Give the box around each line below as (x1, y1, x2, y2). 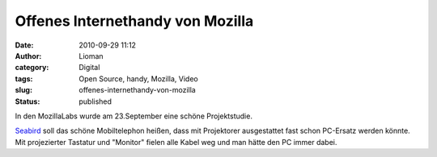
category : (15, 63, 49, 72)
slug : (15, 85, 32, 95)
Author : (15, 51, 42, 60)
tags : (15, 73, 33, 84)
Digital (78, 63, 100, 72)
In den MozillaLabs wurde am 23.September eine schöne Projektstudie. (15, 111, 252, 121)
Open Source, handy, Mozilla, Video (78, 73, 198, 84)
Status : (15, 97, 40, 106)
